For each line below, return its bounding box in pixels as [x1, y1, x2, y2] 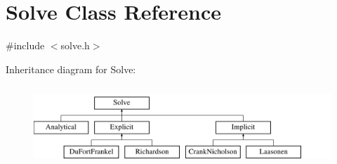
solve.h [60, 38, 90, 53]
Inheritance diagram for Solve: [6, 61, 136, 76]
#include [6, 38, 45, 53]
